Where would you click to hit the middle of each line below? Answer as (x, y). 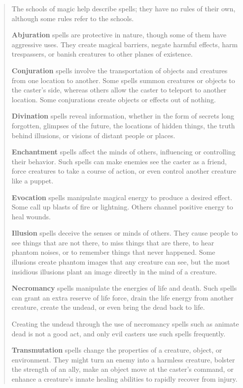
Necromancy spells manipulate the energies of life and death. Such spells (124, 288)
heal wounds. (31, 216)
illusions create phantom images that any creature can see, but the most (121, 262)
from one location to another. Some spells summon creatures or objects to (123, 80)
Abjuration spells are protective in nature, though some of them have (119, 35)
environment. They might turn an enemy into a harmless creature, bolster (123, 359)
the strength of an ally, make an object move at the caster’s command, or (122, 369)
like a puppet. (33, 180)
